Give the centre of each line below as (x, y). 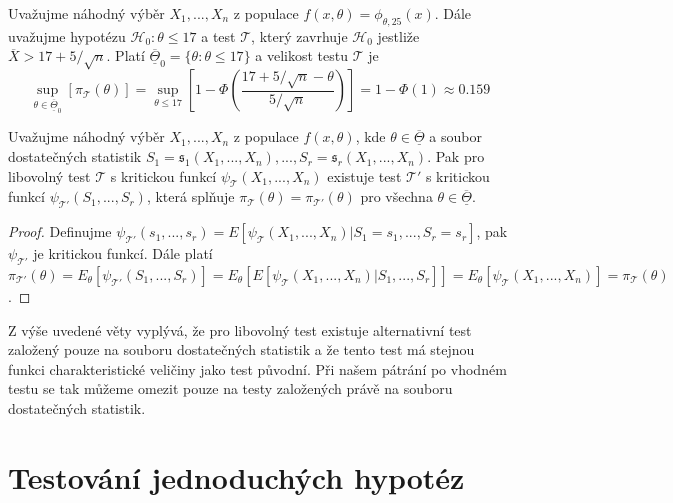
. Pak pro (456, 156)
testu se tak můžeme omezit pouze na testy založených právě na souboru (230, 388)
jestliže (398, 35)
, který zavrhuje (299, 35)
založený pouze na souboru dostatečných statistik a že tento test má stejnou (241, 349)
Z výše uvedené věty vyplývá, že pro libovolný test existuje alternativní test (240, 329)
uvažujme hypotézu (67, 35)
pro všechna (396, 196)
